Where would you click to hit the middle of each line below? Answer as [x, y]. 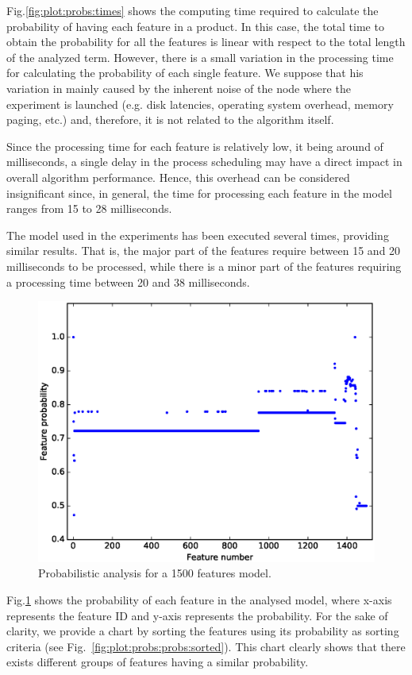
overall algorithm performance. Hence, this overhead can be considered [178, 177]
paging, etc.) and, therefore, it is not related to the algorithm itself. [170, 120]
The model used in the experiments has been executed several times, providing [198, 235]
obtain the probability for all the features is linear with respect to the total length [206, 42]
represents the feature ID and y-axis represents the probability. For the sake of [197, 615]
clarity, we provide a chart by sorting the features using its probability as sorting [203, 631]
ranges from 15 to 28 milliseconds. [89, 208]
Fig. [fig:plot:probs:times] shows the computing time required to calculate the [193, 10]
